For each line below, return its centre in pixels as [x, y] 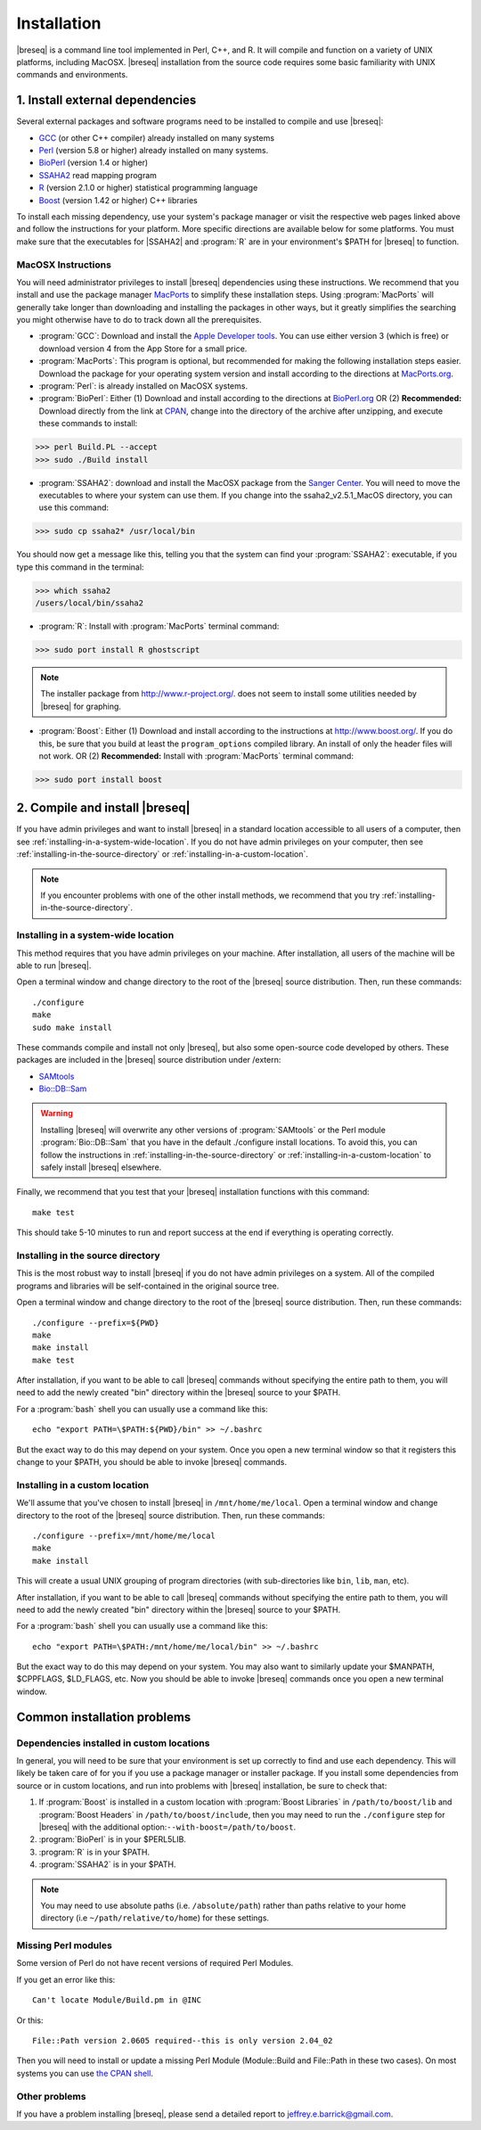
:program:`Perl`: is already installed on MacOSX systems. [143, 386]
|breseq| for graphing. [81, 706]
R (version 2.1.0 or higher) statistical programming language [148, 188]
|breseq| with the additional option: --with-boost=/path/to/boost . [167, 1827]
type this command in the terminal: [80, 567]
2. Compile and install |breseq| [103, 808]
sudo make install [73, 1027]
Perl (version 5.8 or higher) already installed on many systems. [154, 151]
